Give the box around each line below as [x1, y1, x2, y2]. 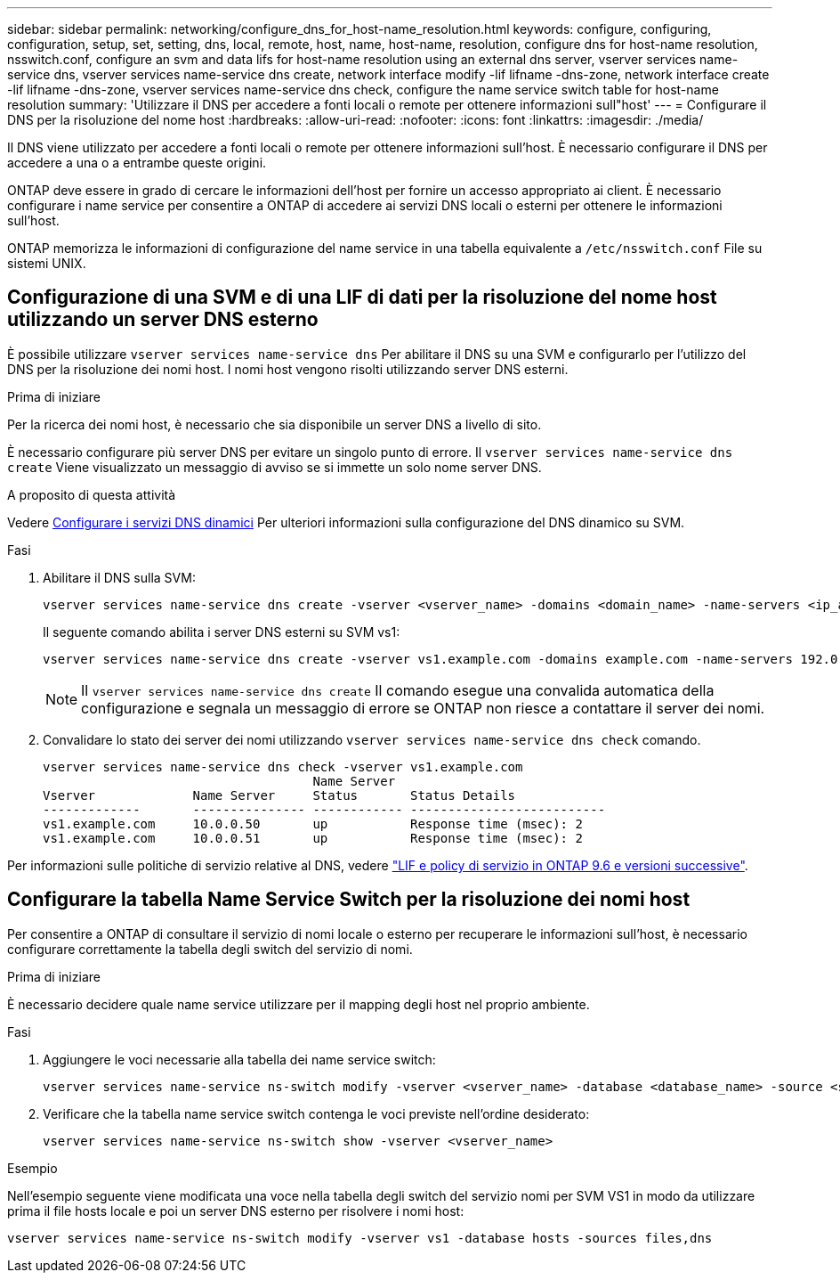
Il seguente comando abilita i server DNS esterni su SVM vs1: [43, 624, 400, 640]
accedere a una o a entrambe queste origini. [7, 155, 267, 170]
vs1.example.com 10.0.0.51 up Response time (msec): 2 [43, 830, 583, 845]
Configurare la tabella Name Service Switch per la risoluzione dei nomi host [7, 888, 691, 911]
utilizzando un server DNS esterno [7, 308, 319, 331]
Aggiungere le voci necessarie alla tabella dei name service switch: [43, 1051, 436, 1067]
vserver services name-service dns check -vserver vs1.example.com [43, 759, 523, 774]
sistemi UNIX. [7, 256, 86, 271]
